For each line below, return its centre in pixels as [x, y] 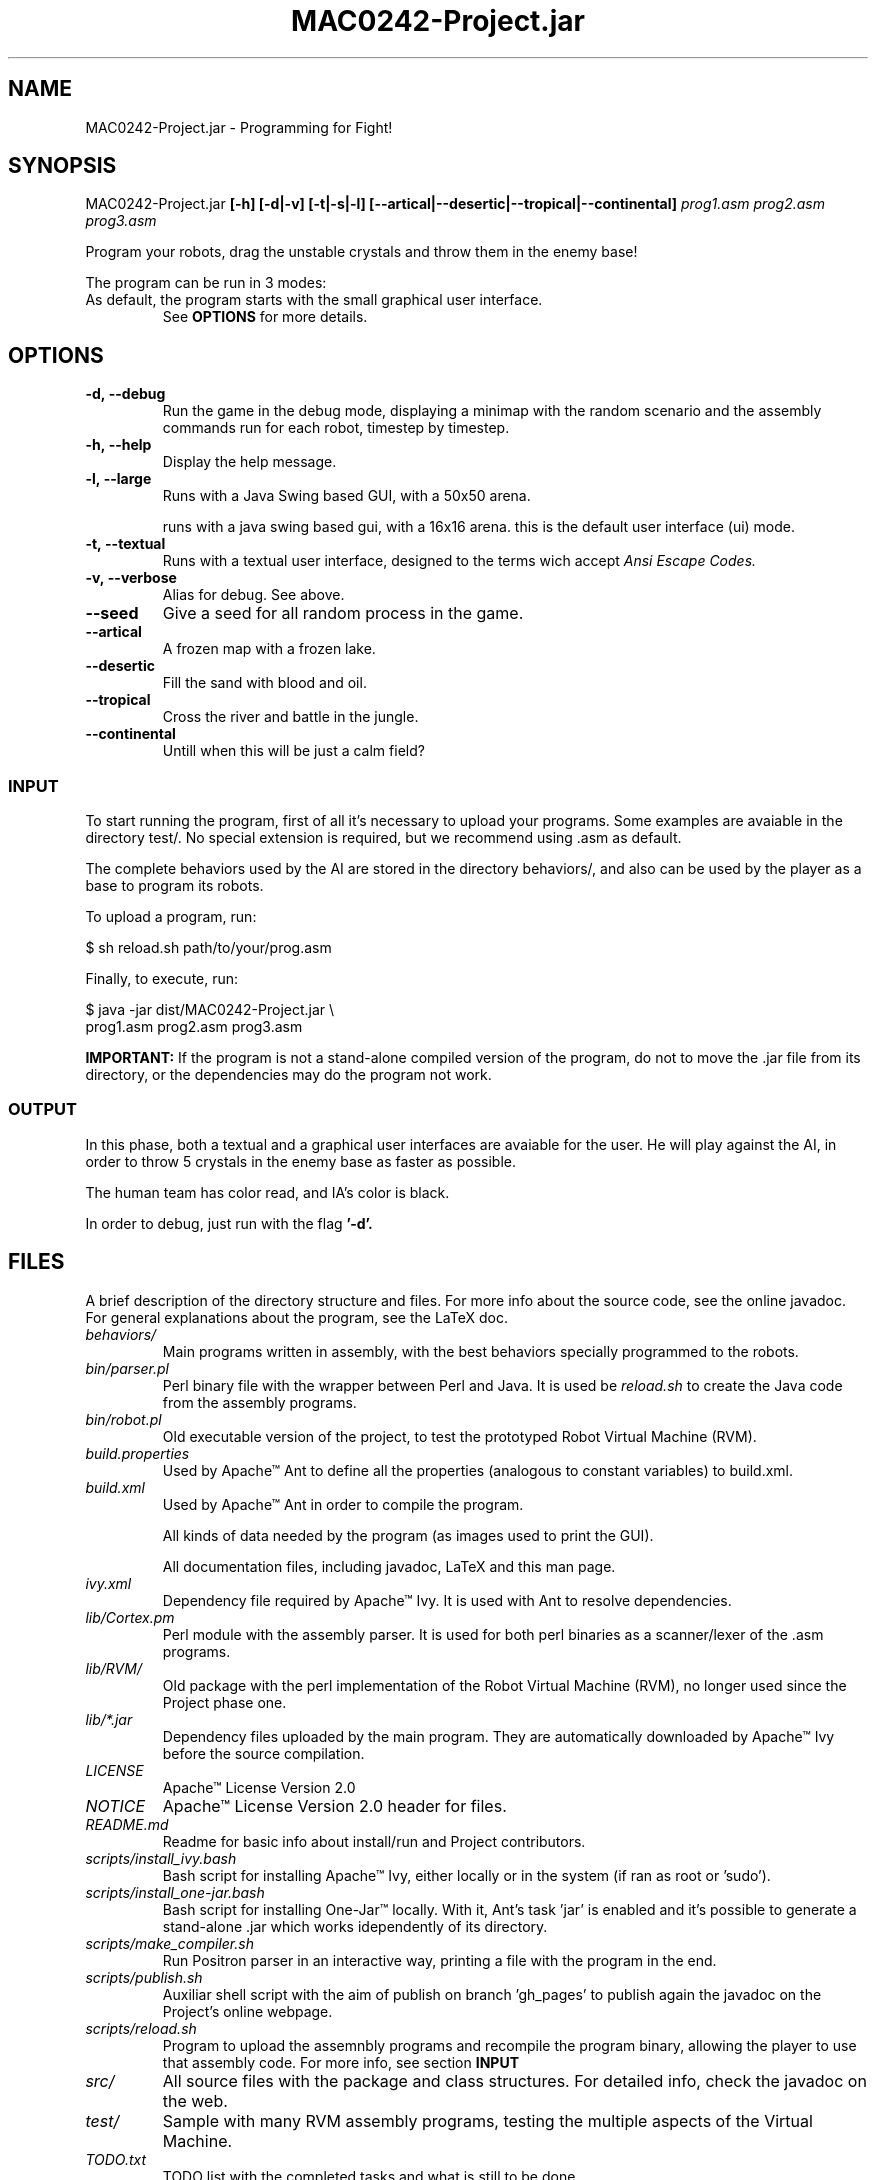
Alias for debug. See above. [253, 595]
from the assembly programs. [259, 1402]
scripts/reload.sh [141, 2028]
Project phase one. [224, 1702]
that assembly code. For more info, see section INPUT [340, 2062]
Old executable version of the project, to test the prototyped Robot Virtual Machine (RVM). [459, 1436]
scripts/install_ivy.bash [161, 1858]
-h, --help [118, 445]
